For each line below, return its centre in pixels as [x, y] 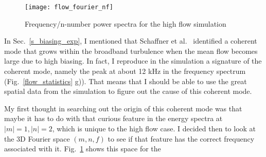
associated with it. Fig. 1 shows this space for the [83, 149]
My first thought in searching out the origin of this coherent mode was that [123, 108]
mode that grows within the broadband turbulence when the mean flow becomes [131, 51]
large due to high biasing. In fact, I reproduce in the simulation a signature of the [133, 61]
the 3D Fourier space [37, 138]
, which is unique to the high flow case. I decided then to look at [154, 128]
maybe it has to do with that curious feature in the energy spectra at [113, 118]
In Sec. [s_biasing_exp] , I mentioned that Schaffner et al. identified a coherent [131, 41]
